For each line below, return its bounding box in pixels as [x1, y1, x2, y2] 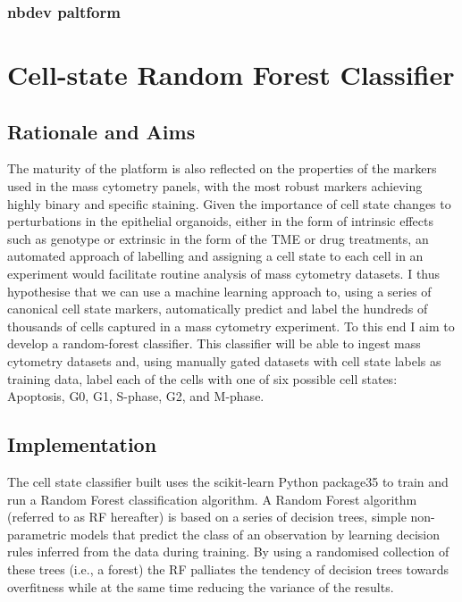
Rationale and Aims [7, 117, 196, 145]
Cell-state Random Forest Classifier [7, 56, 455, 93]
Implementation [7, 431, 157, 458]
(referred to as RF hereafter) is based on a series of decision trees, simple [7, 507, 407, 526]
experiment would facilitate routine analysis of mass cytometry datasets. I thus [7, 263, 441, 282]
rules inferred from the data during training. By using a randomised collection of [7, 542, 449, 561]
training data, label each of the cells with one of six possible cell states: [7, 369, 398, 388]
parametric [7, 524, 67, 543]
